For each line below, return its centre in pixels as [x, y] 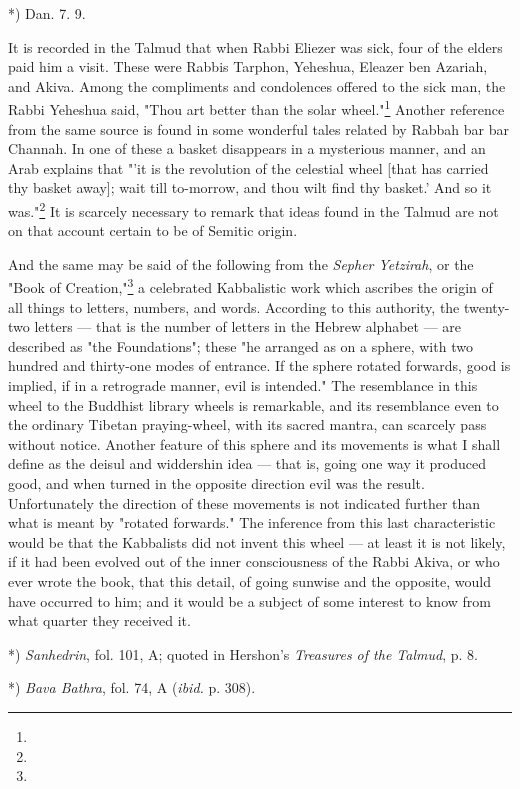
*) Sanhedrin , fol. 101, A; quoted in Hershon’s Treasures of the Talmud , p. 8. [243, 653]
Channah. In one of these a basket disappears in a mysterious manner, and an [247, 148]
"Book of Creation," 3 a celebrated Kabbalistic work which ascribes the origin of [250, 286]
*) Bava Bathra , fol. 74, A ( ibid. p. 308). [132, 687]
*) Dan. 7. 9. [47, 13]
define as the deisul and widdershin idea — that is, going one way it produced [247, 463]
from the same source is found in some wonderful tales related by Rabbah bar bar [258, 128]
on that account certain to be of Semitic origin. [153, 230]
